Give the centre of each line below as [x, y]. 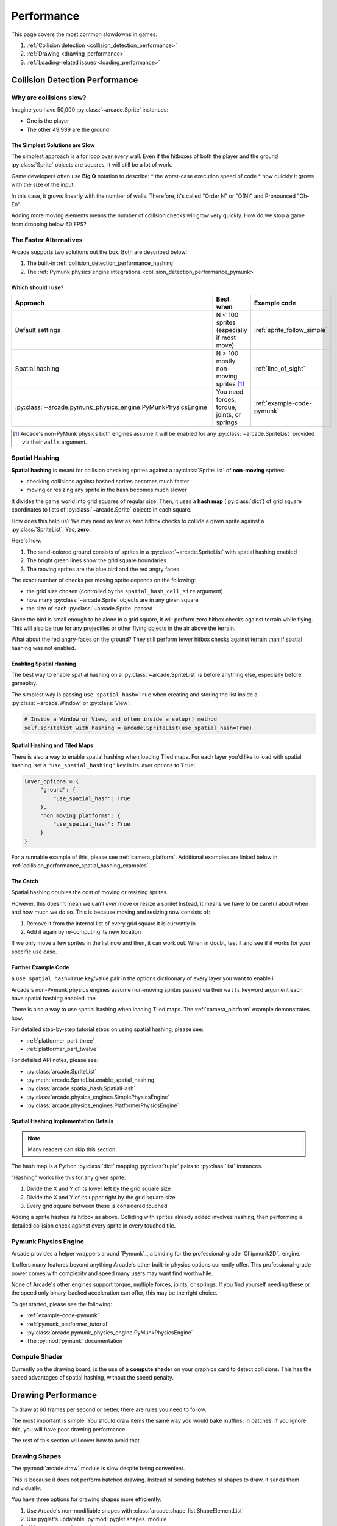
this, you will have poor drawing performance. [69, 1429]
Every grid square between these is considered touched [97, 1206]
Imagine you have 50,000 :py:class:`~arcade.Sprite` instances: [90, 109]
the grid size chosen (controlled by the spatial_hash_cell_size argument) [125, 591]
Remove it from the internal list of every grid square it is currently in [111, 923]
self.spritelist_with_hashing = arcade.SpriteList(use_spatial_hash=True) [138, 728]
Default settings [38, 330]
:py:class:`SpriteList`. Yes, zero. [51, 529]
